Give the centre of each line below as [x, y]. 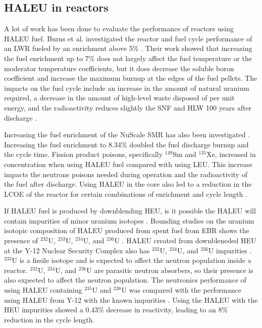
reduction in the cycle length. [49, 319]
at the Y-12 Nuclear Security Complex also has [77, 250]
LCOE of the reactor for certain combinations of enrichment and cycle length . [126, 194]
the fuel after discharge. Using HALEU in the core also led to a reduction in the [128, 184]
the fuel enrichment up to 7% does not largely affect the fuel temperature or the [128, 58]
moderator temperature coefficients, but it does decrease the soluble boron [119, 68]
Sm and [185, 154]
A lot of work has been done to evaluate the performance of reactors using [119, 29]
